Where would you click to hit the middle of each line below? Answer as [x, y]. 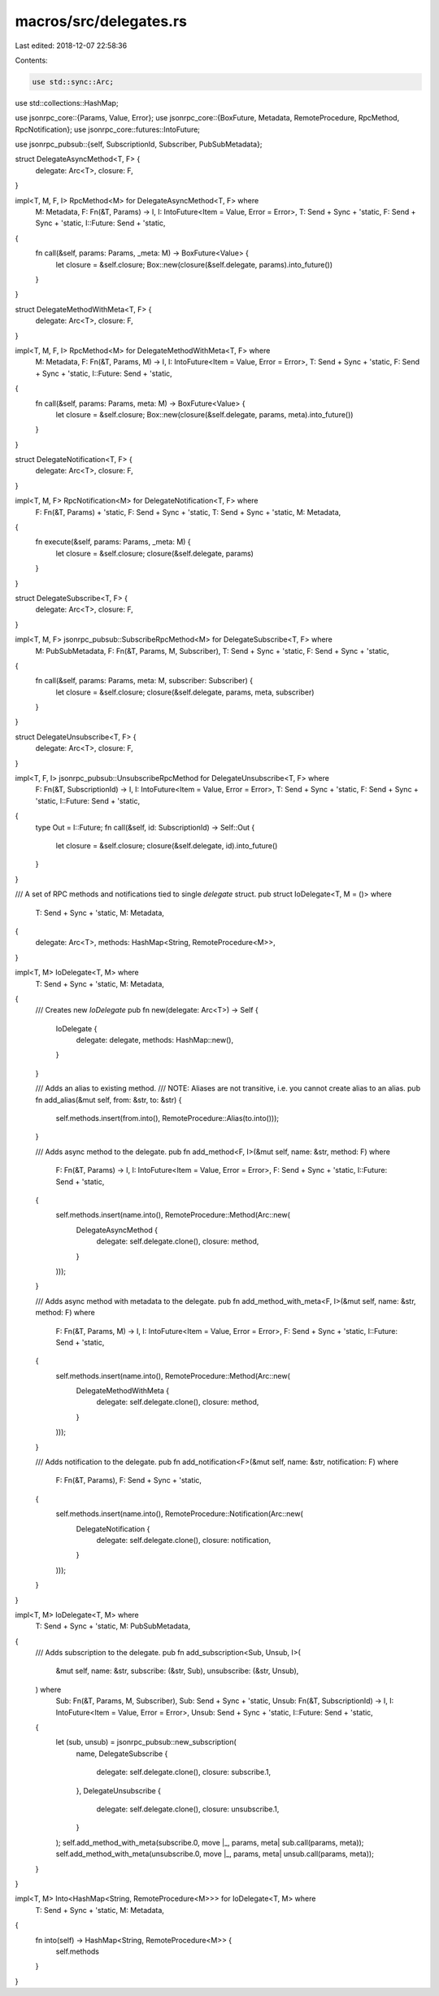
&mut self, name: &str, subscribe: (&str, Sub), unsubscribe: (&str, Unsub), [177, 1671]
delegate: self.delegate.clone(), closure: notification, [184, 1540]
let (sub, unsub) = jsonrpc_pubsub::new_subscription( [146, 1742]
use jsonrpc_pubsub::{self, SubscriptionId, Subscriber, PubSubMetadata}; [139, 144]
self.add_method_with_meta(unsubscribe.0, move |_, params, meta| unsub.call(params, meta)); [215, 1854]
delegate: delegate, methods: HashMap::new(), [155, 1040]
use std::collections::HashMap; [67, 102]
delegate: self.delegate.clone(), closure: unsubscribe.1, [188, 1809]
